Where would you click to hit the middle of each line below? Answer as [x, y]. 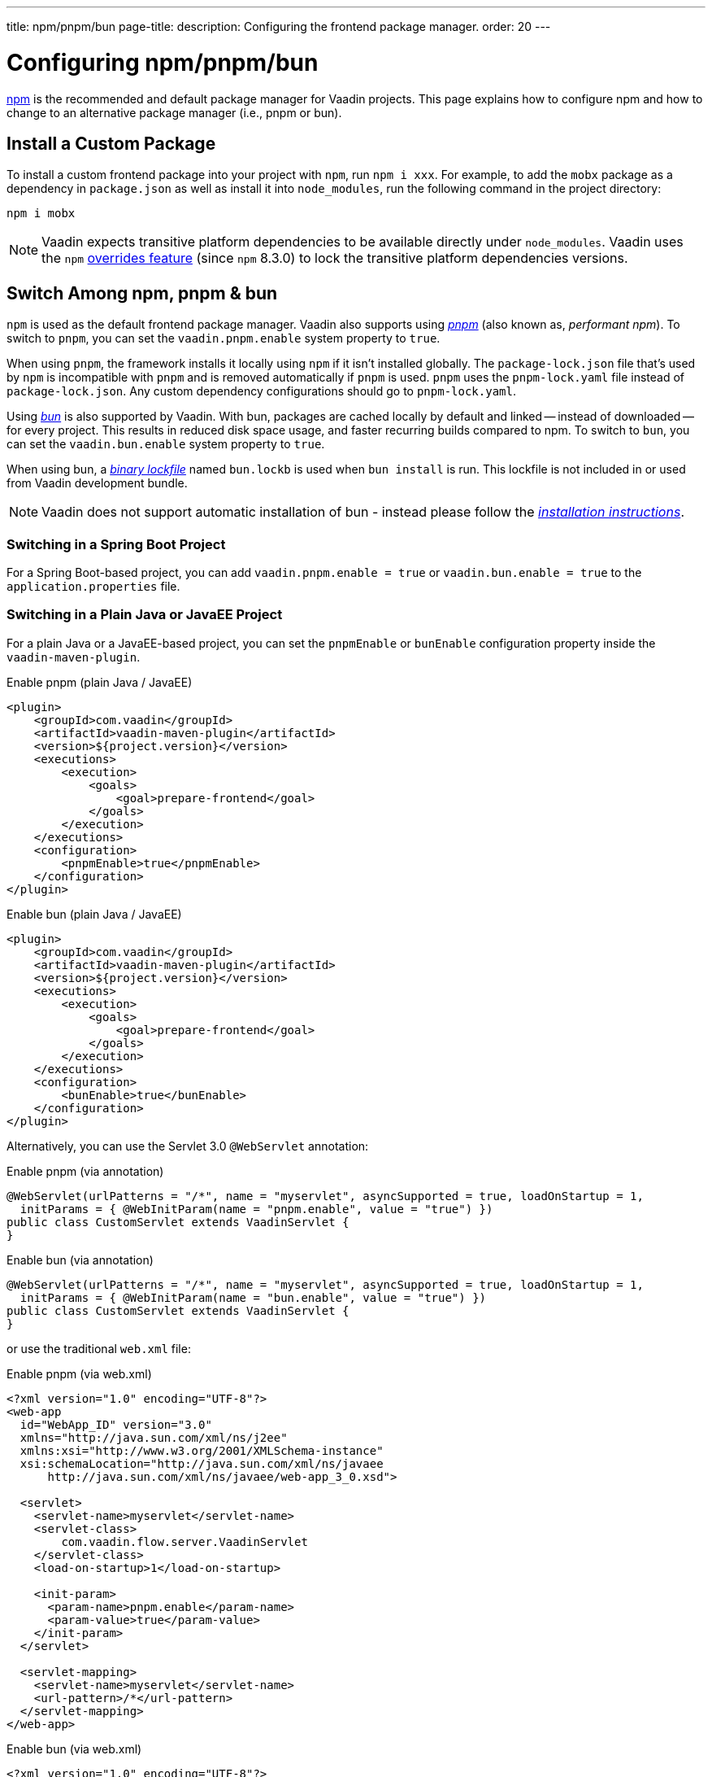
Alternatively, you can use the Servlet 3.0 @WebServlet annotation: [188, 1146]
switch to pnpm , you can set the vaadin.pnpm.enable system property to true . [224, 338]
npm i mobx [41, 214]
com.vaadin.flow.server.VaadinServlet [185, 1541]
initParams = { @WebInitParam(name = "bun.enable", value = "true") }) [253, 1297]
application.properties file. [93, 586]
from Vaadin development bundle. [97, 483]
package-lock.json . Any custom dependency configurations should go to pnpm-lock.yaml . [261, 391]
